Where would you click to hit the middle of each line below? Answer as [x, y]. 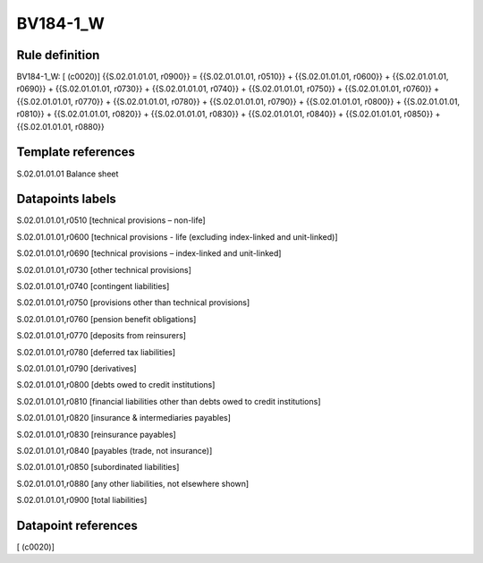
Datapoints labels [66, 199]
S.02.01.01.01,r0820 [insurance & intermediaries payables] [124, 418]
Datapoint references [77, 525]
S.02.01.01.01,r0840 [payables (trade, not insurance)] [114, 450]
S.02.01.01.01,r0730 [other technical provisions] [104, 269]
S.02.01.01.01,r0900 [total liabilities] [82, 500]
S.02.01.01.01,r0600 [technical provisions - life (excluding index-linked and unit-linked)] [178, 236]
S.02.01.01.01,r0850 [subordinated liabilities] [98, 467]
